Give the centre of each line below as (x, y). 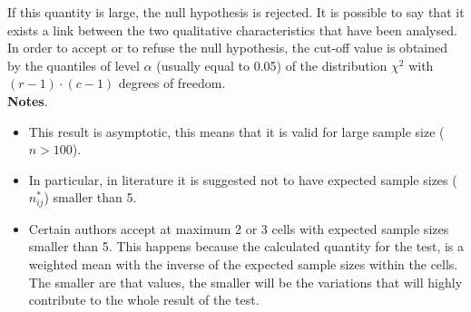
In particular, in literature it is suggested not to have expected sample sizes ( (243, 179)
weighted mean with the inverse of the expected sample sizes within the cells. (243, 263)
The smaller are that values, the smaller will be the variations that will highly (245, 282)
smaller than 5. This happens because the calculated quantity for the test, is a (246, 246)
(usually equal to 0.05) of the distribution (272, 65)
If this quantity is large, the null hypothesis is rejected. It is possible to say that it (236, 12)
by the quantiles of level (74, 65)
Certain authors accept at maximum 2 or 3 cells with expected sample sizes (239, 228)
